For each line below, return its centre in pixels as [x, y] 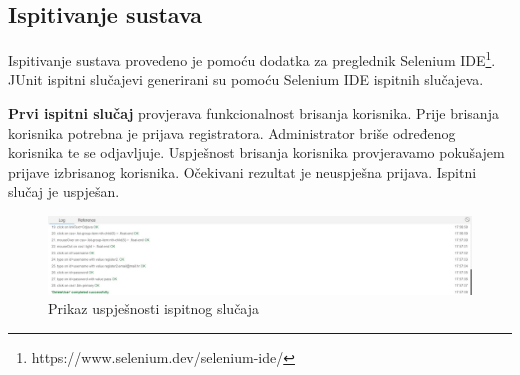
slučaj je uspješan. [64, 191]
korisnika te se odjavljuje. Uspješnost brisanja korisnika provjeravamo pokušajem [256, 152]
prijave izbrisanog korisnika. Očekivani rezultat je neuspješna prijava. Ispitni [242, 171]
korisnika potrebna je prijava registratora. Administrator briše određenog [232, 132]
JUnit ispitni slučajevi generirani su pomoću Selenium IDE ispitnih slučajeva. [246, 79]
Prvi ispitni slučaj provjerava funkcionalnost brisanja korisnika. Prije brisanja [253, 113]
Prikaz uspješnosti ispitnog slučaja [154, 308]
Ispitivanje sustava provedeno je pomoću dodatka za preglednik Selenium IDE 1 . [252, 58]
